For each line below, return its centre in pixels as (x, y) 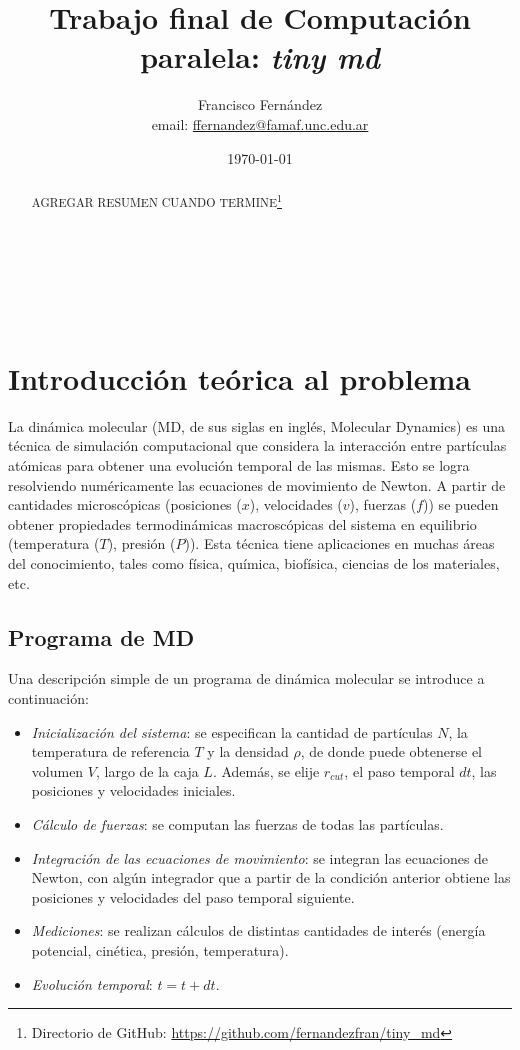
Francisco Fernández (260, 104)
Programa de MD (101, 636)
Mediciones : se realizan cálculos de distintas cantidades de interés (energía (258, 930)
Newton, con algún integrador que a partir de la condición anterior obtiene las (271, 877)
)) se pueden (461, 504)
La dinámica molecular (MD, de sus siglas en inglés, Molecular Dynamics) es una (256, 425)
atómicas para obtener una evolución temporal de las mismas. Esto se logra (239, 465)
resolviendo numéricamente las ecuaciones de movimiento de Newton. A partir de (257, 484)
